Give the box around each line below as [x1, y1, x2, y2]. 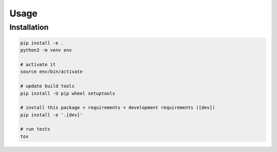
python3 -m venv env [20, 47, 72, 53]
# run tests [20, 126, 51, 132]
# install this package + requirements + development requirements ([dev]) [20, 105, 215, 110]
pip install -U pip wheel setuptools [20, 90, 115, 96]
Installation [9, 23, 49, 32]
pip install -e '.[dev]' [20, 112, 83, 118]
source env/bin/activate [20, 69, 83, 74]
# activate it [20, 62, 56, 67]
